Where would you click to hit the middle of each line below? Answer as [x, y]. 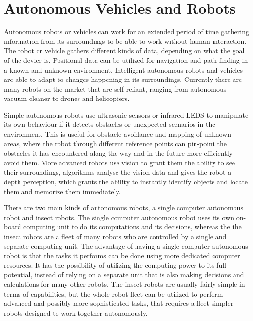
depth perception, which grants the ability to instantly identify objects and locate [126, 182]
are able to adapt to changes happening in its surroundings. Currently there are [123, 79]
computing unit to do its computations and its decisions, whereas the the [133, 227]
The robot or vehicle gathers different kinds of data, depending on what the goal [124, 50]
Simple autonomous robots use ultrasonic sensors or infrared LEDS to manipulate [126, 114]
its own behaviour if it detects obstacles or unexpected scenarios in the [110, 124]
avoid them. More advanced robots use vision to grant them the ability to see [120, 162]
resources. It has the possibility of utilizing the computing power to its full [115, 265]
